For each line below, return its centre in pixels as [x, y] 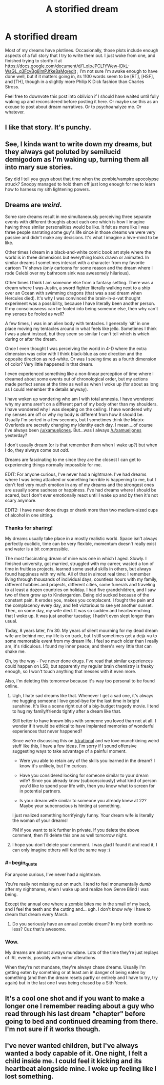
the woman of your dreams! [40, 820]
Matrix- [138, 420]
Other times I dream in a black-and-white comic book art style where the [78, 252]
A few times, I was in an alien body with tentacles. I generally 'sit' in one [77, 323]
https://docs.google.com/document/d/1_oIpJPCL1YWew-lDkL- [68, 66]
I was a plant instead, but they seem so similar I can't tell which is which [77, 334]
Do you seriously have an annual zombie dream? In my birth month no [82, 923]
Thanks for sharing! [29, 528]
